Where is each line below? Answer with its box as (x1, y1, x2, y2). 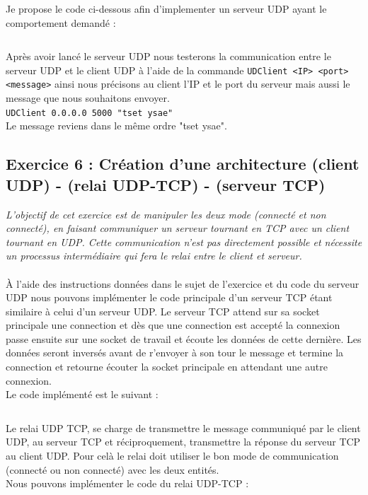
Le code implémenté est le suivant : (6, 387, 159, 402)
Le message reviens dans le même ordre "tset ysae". (6, 118, 227, 133)
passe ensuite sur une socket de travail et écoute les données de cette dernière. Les (6, 331, 362, 346)
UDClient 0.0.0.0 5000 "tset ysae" (6, 107, 173, 118)
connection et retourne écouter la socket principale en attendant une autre (6, 359, 328, 374)
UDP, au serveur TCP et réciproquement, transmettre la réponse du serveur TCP (6, 434, 361, 449)
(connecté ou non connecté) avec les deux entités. (6, 462, 219, 477)
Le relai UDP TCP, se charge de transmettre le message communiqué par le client (6, 420, 361, 435)
